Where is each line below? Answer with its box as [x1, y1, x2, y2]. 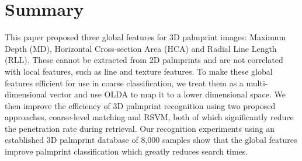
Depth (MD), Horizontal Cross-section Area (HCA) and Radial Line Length [5, 42, 277, 54]
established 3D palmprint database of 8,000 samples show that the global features [5, 134, 297, 146]
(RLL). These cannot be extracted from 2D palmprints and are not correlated [5, 54, 283, 66]
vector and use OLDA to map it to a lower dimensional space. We [50, 88, 286, 100]
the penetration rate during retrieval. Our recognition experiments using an [5, 122, 275, 134]
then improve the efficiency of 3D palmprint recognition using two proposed [5, 99, 276, 111]
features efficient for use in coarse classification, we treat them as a [5, 76, 244, 89]
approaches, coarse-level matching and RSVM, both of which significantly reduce [5, 111, 294, 123]
